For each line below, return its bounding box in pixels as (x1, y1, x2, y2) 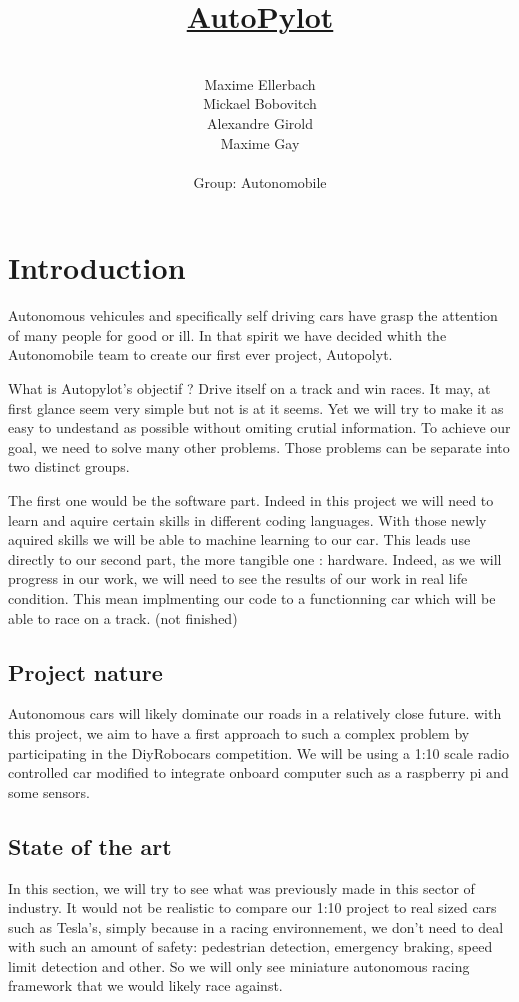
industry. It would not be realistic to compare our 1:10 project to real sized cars (8, 897, 497, 918)
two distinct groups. (8, 456, 130, 477)
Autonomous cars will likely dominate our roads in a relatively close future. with (8, 703, 502, 724)
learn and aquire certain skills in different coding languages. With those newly (8, 509, 487, 530)
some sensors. (8, 781, 90, 802)
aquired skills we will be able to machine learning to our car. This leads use (8, 529, 471, 550)
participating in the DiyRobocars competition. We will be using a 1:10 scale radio (8, 742, 509, 763)
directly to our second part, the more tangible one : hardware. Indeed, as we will (8, 548, 502, 569)
